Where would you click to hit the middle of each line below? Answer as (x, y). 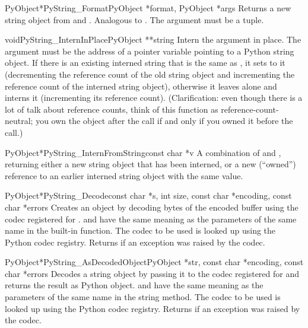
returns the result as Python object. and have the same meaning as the (134, 285)
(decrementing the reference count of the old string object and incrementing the (150, 74)
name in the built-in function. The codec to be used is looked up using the (140, 230)
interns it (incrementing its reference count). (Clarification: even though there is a (154, 98)
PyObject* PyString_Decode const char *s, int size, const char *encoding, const (148, 195)
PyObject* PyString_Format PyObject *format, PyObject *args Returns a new (148, 8)
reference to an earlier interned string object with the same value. (124, 175)
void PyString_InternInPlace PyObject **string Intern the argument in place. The (153, 39)
